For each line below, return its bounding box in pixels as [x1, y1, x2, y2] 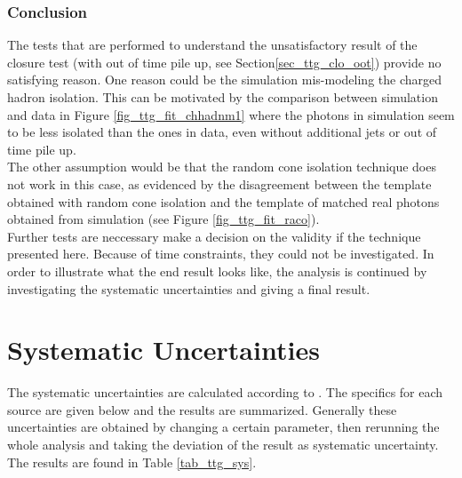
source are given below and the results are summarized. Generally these [7, 400, 397, 418]
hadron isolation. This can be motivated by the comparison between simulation [7, 88, 438, 106]
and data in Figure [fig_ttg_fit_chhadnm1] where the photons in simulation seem [7, 105, 455, 123]
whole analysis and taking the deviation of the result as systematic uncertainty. [7, 435, 439, 454]
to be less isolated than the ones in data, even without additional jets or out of [7, 123, 437, 141]
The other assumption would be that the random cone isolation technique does [7, 157, 436, 176]
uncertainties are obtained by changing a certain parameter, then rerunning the [7, 418, 440, 436]
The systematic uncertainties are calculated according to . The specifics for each [7, 383, 443, 402]
